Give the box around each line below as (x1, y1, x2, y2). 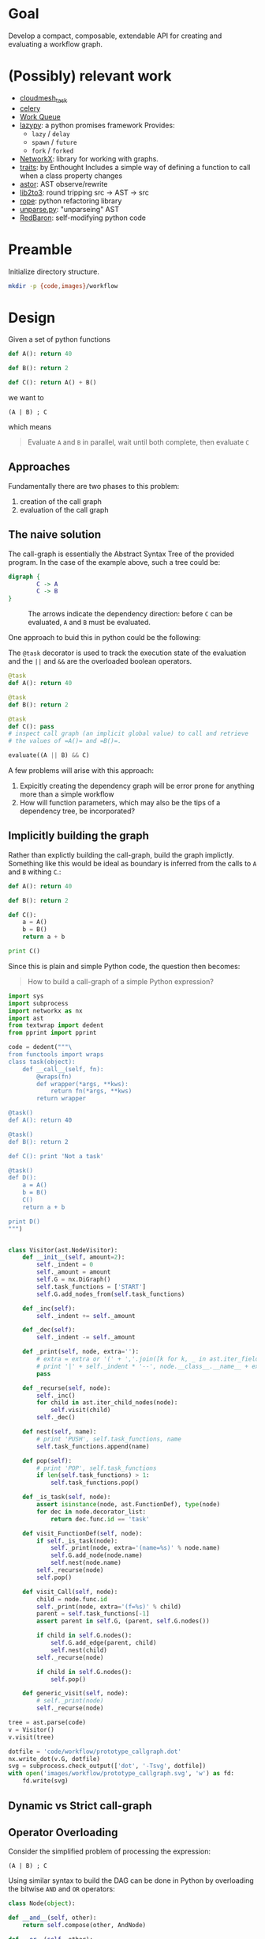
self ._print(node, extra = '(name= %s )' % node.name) (50, 1544, 221, 1552)
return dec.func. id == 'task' (50, 1515, 150, 1523)
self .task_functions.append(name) (36, 1442, 150, 1450)
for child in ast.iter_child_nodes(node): (36, 1399, 178, 1407)
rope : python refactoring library (19, 195, 122, 206)
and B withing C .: (8, 867, 62, 877)
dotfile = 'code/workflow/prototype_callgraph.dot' (8, 1748, 181, 1755)
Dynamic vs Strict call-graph (8, 1799, 152, 1812)
